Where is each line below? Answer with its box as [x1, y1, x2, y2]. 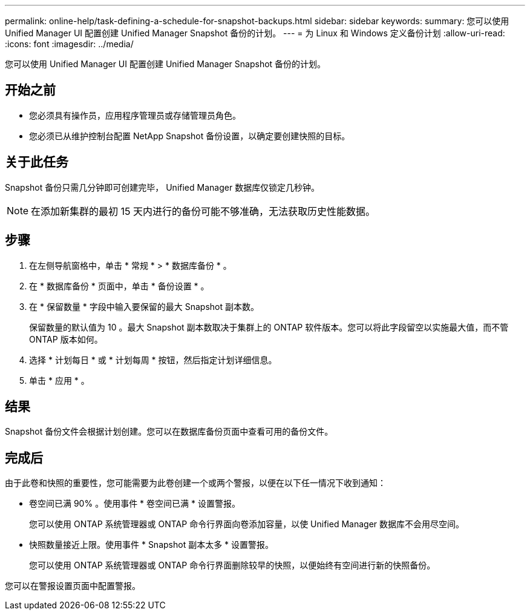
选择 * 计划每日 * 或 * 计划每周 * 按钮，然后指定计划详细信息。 [29, 354, 277, 365]
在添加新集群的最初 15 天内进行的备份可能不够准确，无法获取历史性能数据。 [31, 205, 376, 217]
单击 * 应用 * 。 [29, 375, 90, 386]
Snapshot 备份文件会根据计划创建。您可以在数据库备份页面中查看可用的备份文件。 [5, 426, 333, 437]
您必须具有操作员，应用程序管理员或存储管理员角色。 [29, 110, 241, 120]
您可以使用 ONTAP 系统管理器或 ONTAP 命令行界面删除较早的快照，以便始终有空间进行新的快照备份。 [29, 560, 436, 571]
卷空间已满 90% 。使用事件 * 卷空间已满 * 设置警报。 [29, 498, 240, 509]
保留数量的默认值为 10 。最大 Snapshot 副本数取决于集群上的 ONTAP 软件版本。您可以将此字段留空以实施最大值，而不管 [29, 321, 509, 332]
